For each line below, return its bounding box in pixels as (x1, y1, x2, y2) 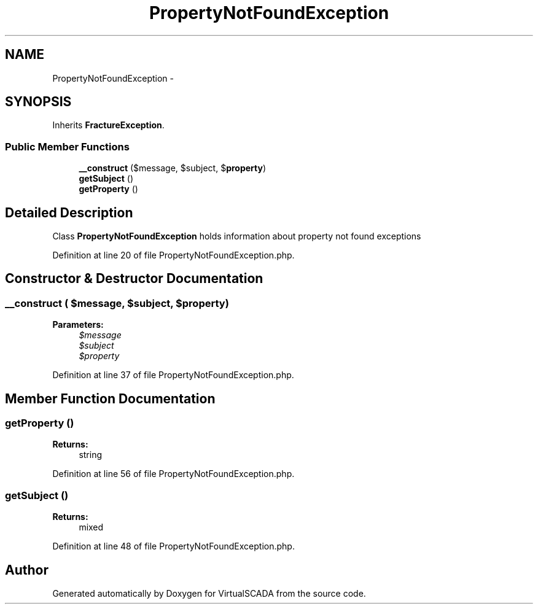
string (79, 449, 103, 460)
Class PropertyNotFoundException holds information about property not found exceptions (52, 231, 421, 242)
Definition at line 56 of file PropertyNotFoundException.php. (52, 468, 295, 479)
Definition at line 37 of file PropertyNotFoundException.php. (52, 370, 294, 381)
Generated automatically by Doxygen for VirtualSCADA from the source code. (52, 588, 366, 599)
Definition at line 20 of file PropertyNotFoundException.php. (52, 250, 295, 261)
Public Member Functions (5, 140, 130, 153)
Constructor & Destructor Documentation (5, 271, 263, 287)
